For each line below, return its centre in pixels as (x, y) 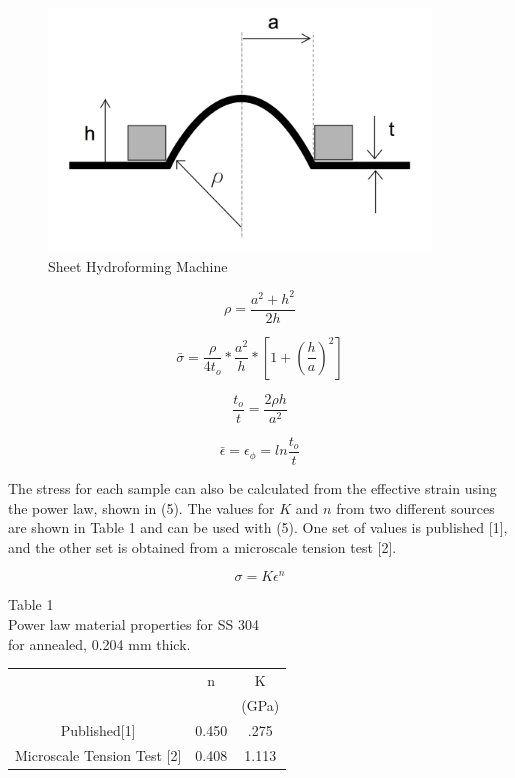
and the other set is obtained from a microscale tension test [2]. (202, 546)
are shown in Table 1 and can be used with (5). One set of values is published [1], (258, 527)
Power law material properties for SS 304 (133, 624)
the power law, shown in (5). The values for (141, 507)
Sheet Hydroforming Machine (138, 265)
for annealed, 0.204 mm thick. (99, 643)
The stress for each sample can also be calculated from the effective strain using (252, 488)
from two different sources (415, 507)
